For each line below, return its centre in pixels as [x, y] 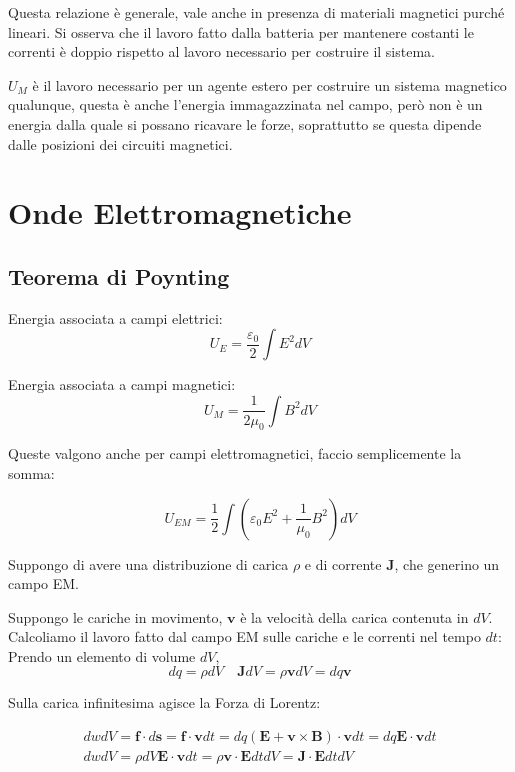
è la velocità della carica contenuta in [354, 616]
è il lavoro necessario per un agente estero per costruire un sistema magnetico [269, 84]
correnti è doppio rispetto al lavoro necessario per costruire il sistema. [221, 51]
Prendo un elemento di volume [102, 655]
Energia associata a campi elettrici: [115, 317]
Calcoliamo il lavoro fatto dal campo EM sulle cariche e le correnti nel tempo [244, 636]
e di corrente [343, 563]
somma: [31, 472]
